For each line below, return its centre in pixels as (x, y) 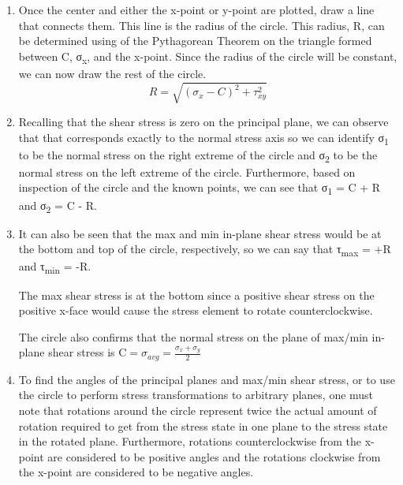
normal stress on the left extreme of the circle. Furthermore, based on (187, 172)
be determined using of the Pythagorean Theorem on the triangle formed (195, 41)
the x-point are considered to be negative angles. (136, 472)
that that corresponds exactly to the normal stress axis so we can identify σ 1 (203, 138)
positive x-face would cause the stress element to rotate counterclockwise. (196, 310)
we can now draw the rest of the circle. (112, 73)
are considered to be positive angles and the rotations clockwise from (214, 456)
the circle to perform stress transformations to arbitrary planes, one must (196, 395)
